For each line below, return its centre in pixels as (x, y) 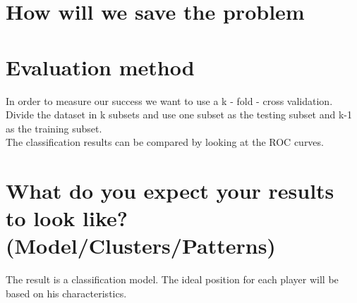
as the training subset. (54, 128)
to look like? (67, 218)
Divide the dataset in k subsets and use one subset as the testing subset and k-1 (179, 115)
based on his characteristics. (66, 293)
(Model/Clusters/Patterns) (141, 246)
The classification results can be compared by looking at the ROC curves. (165, 142)
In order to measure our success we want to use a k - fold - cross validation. (169, 100)
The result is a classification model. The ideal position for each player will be (172, 279)
